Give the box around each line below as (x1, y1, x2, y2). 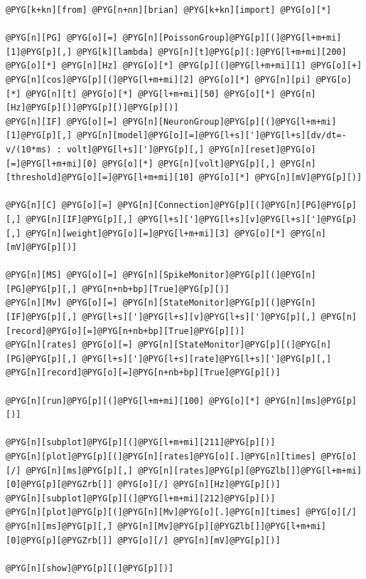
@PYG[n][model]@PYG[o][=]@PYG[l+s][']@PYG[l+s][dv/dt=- (77, 130, 347, 141)
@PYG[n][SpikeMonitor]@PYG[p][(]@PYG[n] (122, 270, 316, 281)
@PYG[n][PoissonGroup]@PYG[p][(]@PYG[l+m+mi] (122, 33, 342, 43)
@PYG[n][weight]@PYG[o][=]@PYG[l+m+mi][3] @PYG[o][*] (26, 228, 286, 239)
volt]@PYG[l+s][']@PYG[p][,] (66, 144, 205, 155)
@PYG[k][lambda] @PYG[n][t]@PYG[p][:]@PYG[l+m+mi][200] (77, 46, 347, 57)
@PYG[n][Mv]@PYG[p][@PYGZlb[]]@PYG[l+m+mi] (117, 521, 327, 531)
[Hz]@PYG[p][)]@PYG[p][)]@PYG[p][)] (6, 103, 179, 113)
